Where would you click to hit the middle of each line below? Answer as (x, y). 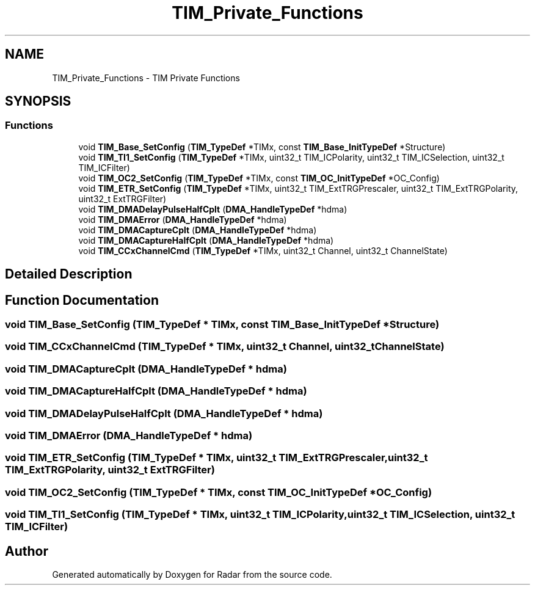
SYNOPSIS (38, 101)
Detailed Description (69, 274)
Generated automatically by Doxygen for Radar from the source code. (192, 574)
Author (27, 551)
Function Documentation (82, 300)
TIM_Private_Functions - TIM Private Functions (146, 78)
